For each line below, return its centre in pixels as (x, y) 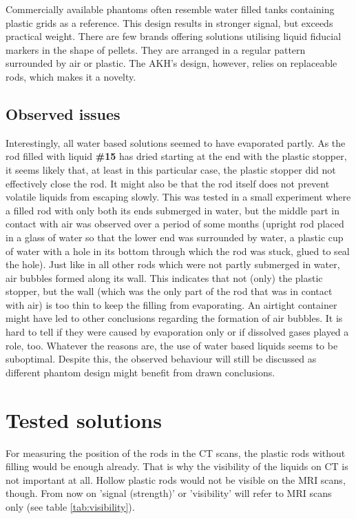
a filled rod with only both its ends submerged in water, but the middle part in (172, 210)
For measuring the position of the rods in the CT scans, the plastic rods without (176, 452)
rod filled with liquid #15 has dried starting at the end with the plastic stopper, (176, 156)
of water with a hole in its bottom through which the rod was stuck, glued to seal (178, 251)
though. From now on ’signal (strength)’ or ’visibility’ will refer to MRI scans (169, 493)
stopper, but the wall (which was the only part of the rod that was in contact (169, 291)
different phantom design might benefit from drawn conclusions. (140, 372)
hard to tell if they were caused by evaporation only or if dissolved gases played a (177, 332)
